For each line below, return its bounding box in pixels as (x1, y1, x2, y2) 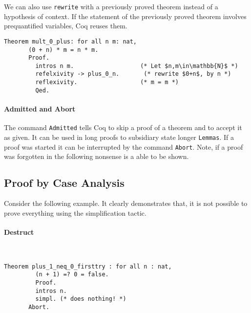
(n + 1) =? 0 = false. (35, 271, 109, 278)
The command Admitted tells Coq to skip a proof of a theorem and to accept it (4, 122, 242, 133)
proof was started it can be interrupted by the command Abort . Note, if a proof (4, 141, 243, 152)
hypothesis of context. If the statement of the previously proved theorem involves (4, 11, 247, 21)
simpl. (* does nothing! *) (35, 295, 126, 303)
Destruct (4, 226, 34, 237)
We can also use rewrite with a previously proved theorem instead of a (4, 1, 218, 11)
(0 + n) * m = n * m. (28, 46, 99, 53)
